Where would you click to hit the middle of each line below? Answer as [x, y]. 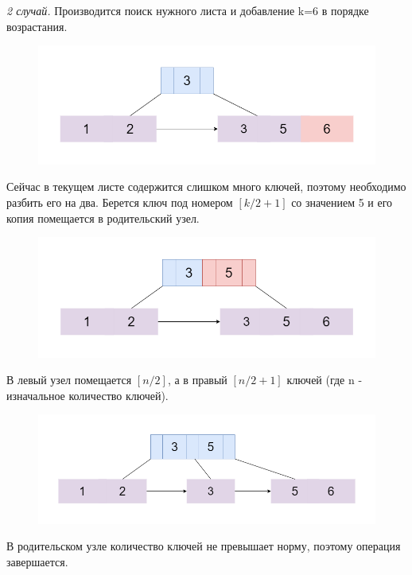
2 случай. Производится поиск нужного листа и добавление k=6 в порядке [188, 10]
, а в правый [197, 380]
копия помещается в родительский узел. [103, 218]
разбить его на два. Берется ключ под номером [120, 202]
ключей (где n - [325, 380]
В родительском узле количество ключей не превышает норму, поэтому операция [204, 546]
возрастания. [37, 26]
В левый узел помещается [69, 380]
